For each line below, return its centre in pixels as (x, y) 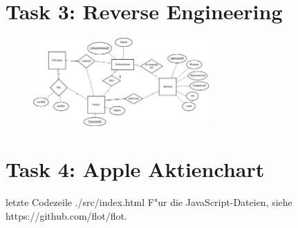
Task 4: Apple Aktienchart (135, 169)
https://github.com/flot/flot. (66, 215)
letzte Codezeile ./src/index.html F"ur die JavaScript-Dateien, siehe (149, 202)
